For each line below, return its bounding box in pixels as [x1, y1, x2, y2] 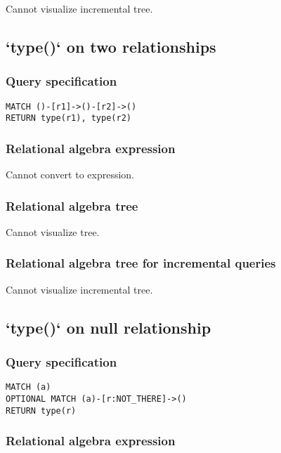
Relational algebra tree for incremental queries [6, 254, 276, 272]
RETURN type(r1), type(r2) [6, 113, 131, 124]
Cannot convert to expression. [6, 167, 135, 182]
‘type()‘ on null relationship [6, 316, 211, 338]
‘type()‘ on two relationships [6, 35, 216, 57]
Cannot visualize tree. [6, 224, 100, 239]
